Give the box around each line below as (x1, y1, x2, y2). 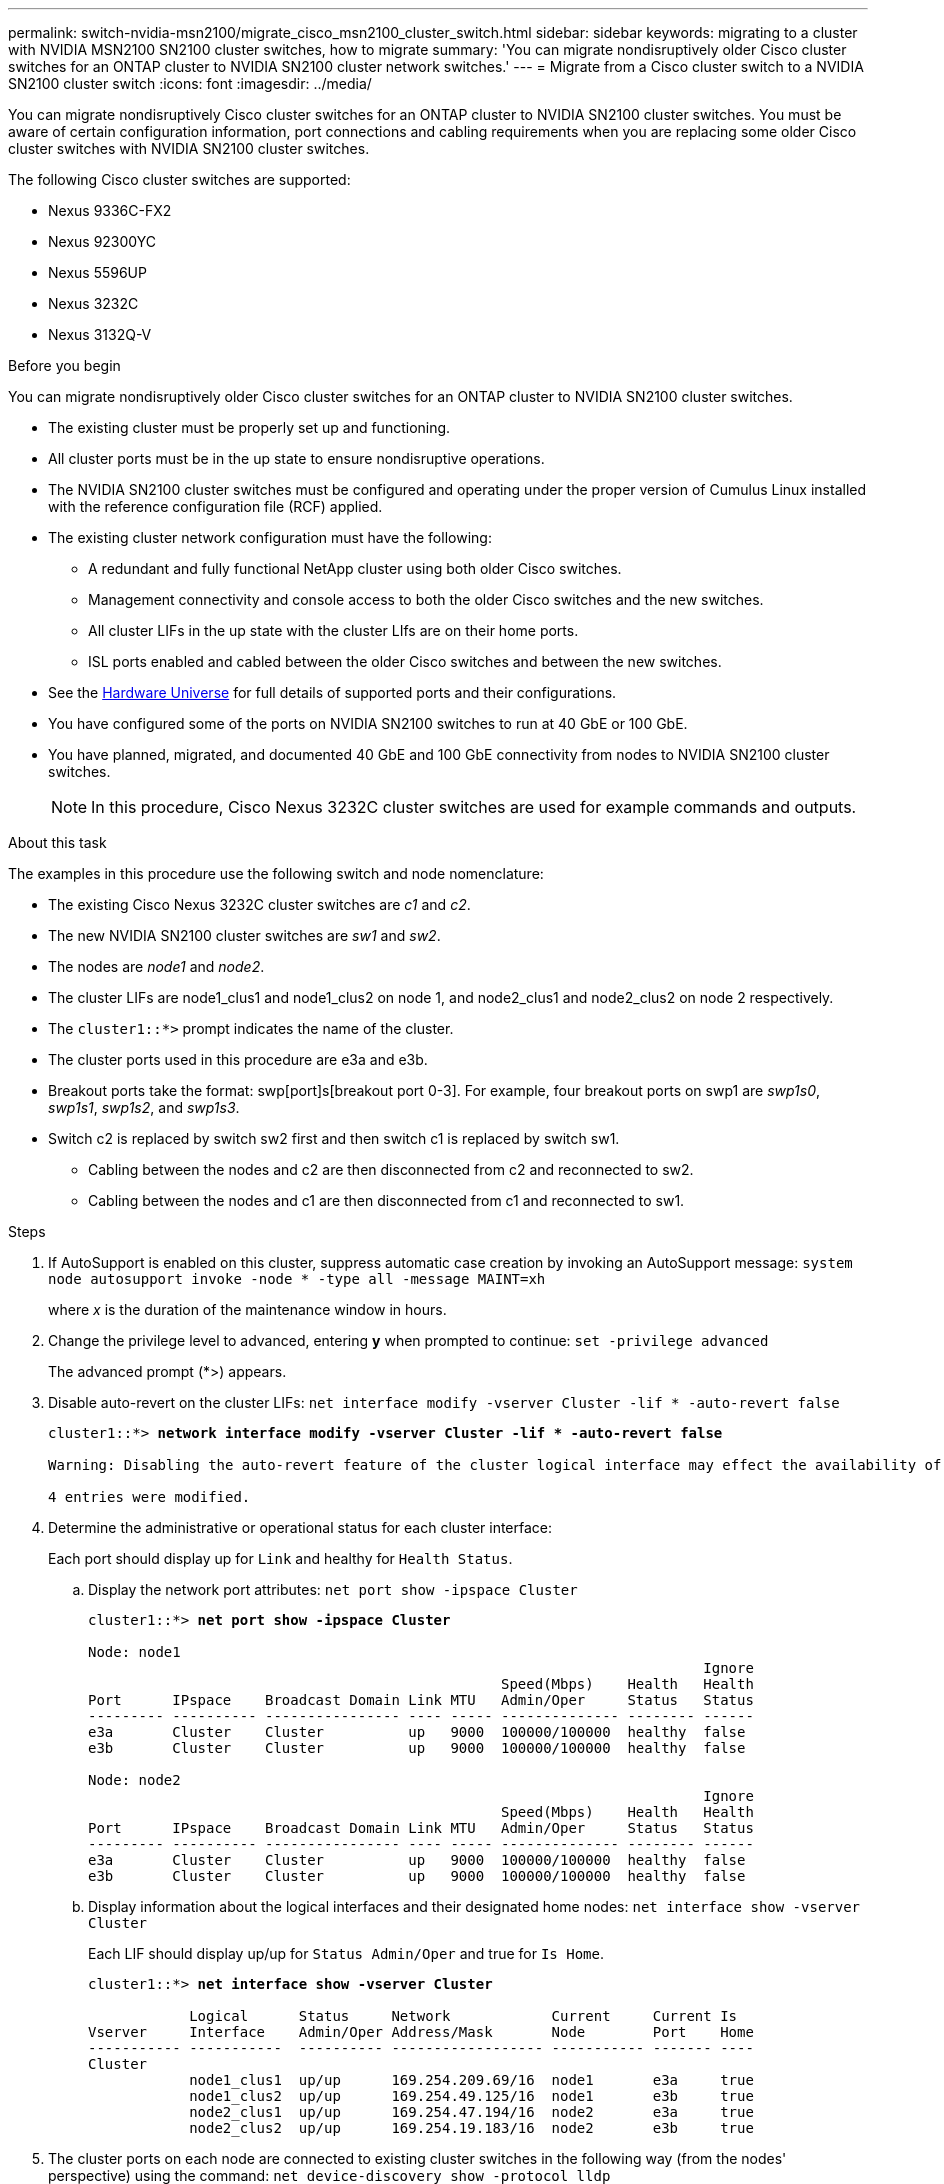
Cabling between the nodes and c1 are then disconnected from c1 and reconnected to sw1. (88, 1192, 685, 1209)
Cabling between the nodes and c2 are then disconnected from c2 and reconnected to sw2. (88, 1161, 694, 1178)
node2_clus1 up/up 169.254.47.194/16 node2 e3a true (189, 2104, 754, 2120)
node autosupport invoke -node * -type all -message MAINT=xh (48, 1271, 546, 1287)
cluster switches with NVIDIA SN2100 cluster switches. (8, 140, 370, 157)
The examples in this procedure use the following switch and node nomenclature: (8, 865, 544, 882)
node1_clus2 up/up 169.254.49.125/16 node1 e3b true (189, 2088, 754, 2104)
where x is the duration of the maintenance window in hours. (48, 1301, 447, 1318)
